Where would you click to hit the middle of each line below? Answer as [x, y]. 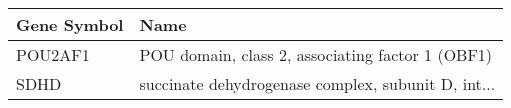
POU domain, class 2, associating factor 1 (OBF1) [316, 54]
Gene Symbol [70, 24]
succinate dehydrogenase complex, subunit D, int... [317, 83]
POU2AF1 [53, 54]
